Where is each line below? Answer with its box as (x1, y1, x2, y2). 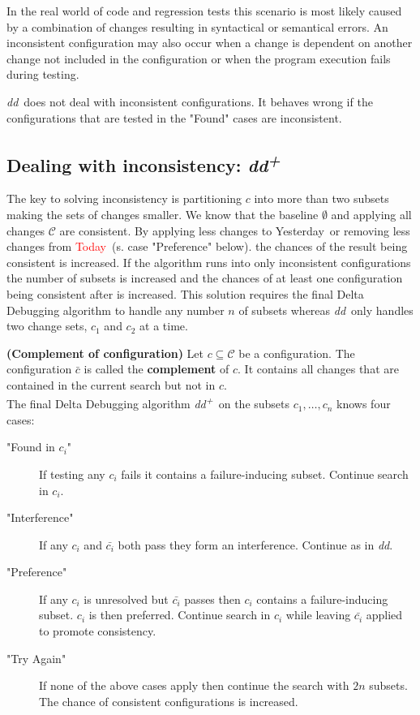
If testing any (39, 465, 105, 482)
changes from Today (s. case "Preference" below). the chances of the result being (6, 238, 408, 255)
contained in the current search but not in (6, 376, 216, 393)
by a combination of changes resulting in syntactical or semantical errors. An (6, 18, 388, 35)
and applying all (331, 205, 412, 222)
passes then (184, 590, 241, 607)
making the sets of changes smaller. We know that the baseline (6, 205, 319, 222)
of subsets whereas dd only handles (238, 301, 414, 318)
